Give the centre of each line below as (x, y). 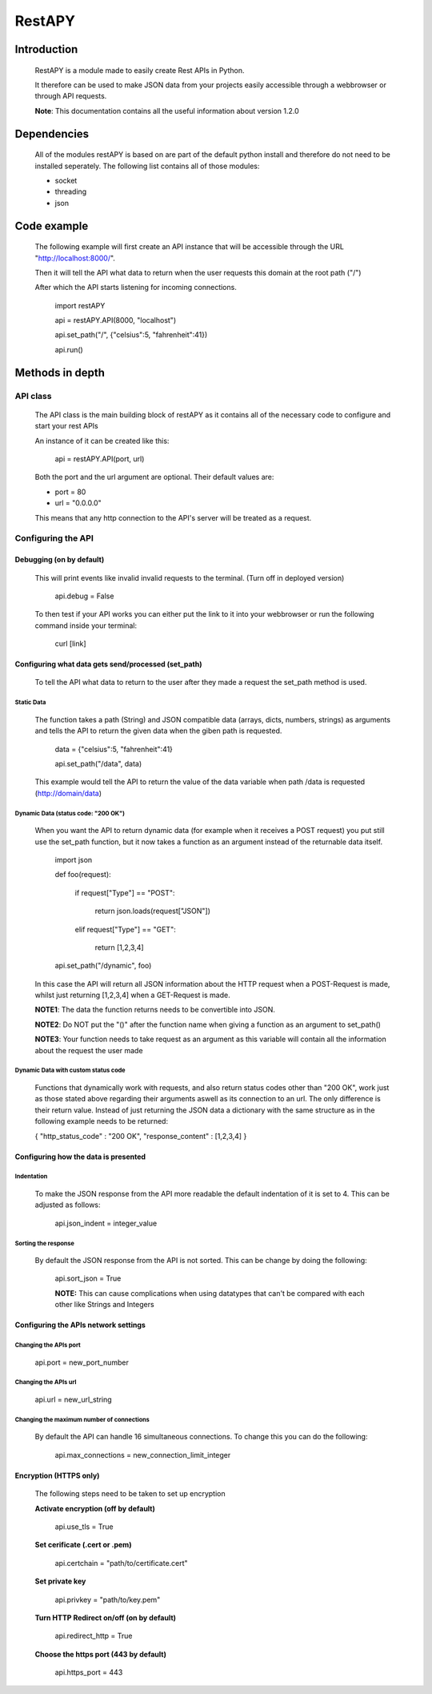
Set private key (60, 1581)
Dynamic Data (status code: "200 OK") (70, 813)
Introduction (46, 49)
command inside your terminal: (86, 626)
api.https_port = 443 (89, 1672)
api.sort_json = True (88, 1278)
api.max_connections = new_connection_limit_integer (143, 1455)
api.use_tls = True (84, 1527)
